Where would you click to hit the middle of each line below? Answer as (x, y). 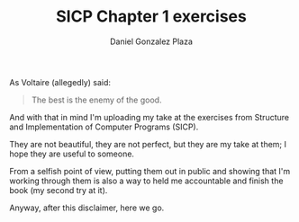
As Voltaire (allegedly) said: (60, 82)
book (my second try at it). (59, 190)
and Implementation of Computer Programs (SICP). (104, 127)
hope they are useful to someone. (72, 154)
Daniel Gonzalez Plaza (151, 41)
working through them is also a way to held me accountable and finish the (146, 181)
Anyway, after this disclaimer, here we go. (87, 208)
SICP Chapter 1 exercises (151, 17)
